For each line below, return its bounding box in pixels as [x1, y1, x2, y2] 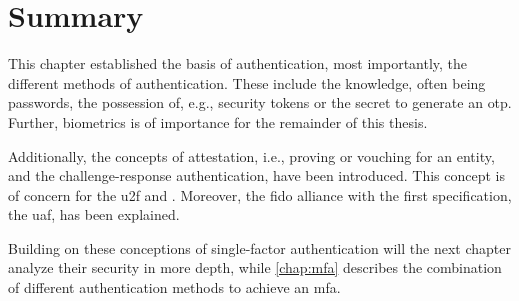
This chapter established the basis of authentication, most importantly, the [8, 53, 468, 74]
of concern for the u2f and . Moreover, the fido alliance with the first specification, [8, 184, 512, 205]
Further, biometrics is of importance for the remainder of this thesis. [8, 111, 428, 132]
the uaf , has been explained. [8, 204, 180, 225]
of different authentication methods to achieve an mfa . [8, 277, 341, 298]
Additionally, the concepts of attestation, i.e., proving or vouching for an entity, [8, 145, 495, 166]
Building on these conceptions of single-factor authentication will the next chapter [8, 237, 511, 258]
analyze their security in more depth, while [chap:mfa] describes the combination [8, 257, 502, 278]
